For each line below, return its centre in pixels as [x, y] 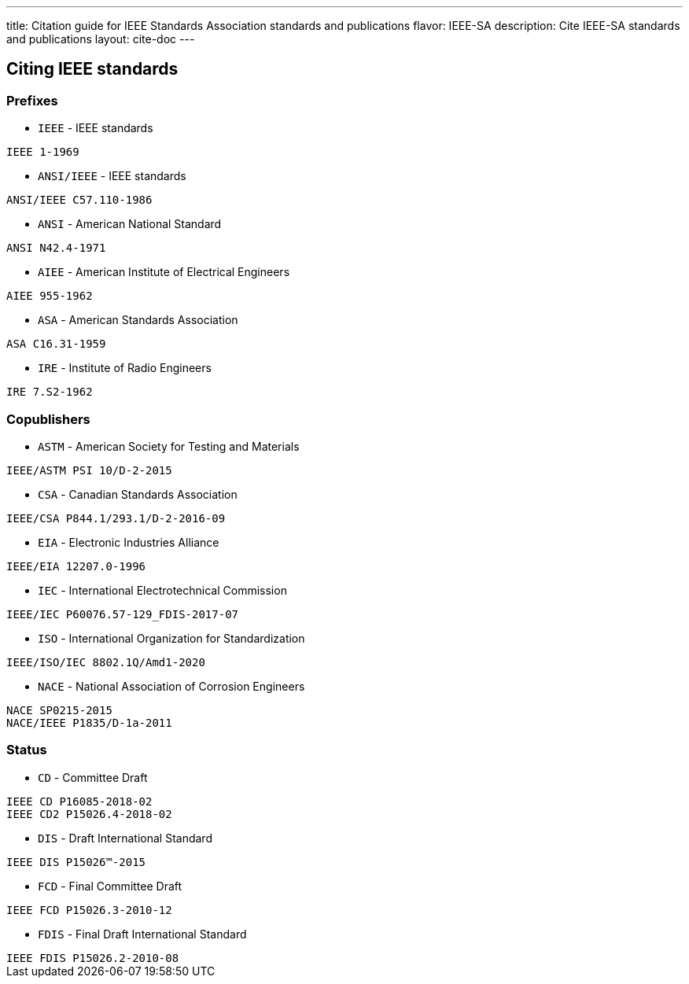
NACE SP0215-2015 [59, 710]
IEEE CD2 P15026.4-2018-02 [89, 814]
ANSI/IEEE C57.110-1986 [79, 200]
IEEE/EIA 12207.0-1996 [76, 566]
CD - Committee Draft [93, 777]
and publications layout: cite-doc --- [101, 39]
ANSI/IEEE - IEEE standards [112, 176]
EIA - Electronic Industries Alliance [129, 542]
